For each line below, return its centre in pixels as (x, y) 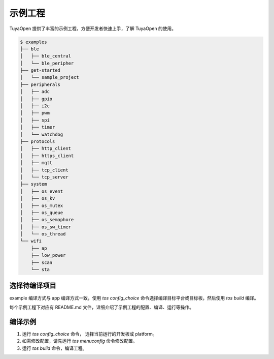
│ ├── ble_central (45, 56)
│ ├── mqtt (36, 163)
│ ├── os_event (42, 191)
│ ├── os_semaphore (47, 220)
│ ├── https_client (47, 156)
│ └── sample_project (50, 77)
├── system (33, 184)
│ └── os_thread (43, 234)
